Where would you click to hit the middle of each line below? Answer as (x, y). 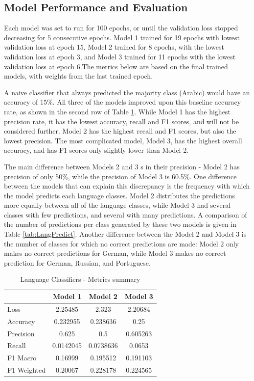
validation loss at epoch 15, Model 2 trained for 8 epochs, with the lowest (114, 47)
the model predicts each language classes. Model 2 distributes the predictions (119, 195)
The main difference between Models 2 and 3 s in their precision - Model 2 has (122, 166)
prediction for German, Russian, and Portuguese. (77, 262)
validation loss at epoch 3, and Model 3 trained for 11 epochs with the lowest (120, 56)
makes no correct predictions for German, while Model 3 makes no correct (115, 253)
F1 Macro (22, 358)
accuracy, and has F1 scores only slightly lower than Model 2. (96, 150)
